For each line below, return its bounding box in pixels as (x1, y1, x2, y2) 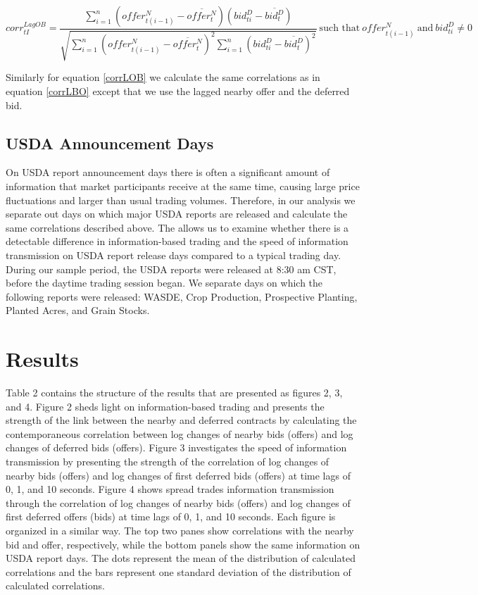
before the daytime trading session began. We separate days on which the (6, 275, 323, 290)
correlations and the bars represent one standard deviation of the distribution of (6, 564, 351, 579)
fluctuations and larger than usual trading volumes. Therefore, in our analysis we (6, 192, 356, 207)
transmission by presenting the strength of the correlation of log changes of (6, 454, 329, 469)
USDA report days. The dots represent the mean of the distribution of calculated (6, 551, 356, 565)
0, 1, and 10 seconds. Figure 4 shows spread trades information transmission (6, 482, 334, 496)
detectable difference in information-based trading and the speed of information (6, 234, 348, 249)
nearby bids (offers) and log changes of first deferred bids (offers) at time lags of (6, 468, 351, 482)
